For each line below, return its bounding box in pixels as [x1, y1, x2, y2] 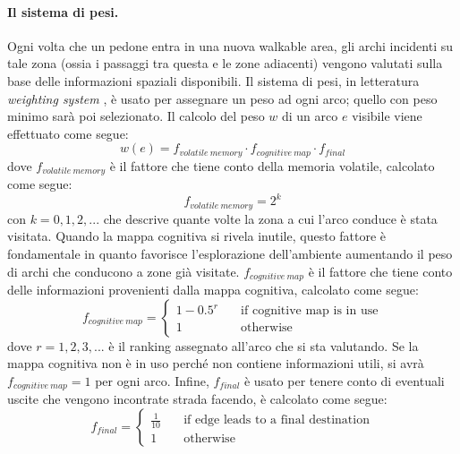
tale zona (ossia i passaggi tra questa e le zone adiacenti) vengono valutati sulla [7, 54, 443, 73]
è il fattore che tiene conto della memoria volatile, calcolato [109, 156, 435, 175]
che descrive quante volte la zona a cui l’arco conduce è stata [103, 209, 438, 227]
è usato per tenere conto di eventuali [243, 371, 445, 390]
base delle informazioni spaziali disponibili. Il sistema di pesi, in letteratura [7, 71, 420, 90]
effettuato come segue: [7, 124, 129, 142]
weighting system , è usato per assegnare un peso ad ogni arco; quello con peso [7, 89, 438, 107]
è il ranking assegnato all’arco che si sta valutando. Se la [108, 336, 419, 355]
